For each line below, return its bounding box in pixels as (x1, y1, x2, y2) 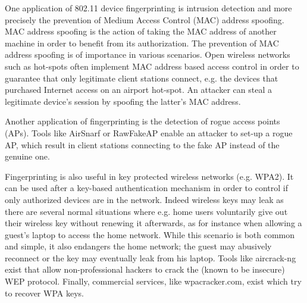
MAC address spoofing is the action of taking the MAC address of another (5, 25, 277, 38)
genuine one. (5, 150, 50, 163)
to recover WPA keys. (5, 286, 84, 299)
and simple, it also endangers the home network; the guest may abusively (5, 240, 272, 252)
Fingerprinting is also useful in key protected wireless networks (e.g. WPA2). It (5, 170, 294, 182)
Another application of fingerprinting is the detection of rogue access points (5, 115, 280, 127)
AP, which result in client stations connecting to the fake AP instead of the (5, 138, 280, 151)
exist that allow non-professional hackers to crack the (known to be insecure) (5, 263, 285, 276)
